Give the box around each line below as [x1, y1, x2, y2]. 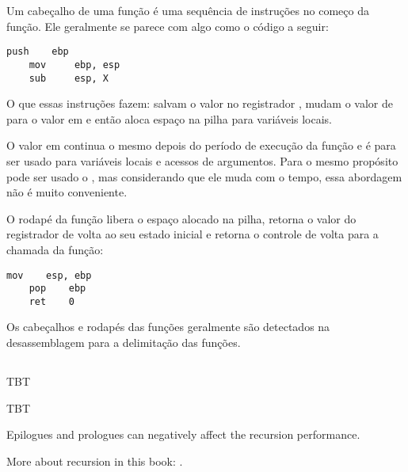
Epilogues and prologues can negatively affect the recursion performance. [6, 426, 360, 443]
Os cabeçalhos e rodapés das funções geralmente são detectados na [6, 318, 330, 335]
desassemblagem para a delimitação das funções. [6, 334, 241, 351]
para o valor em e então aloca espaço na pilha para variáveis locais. [6, 110, 333, 127]
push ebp [6, 46, 69, 58]
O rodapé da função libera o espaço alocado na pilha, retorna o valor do [6, 210, 357, 226]
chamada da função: [6, 241, 104, 257]
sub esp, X [29, 72, 109, 84]
